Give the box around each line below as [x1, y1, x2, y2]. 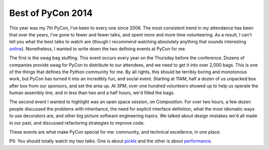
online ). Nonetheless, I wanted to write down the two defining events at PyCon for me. [9, 45, 186, 52]
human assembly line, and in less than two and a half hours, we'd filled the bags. [9, 90, 175, 96]
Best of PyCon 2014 [9, 7, 93, 18]
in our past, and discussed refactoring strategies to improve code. [9, 120, 145, 126]
